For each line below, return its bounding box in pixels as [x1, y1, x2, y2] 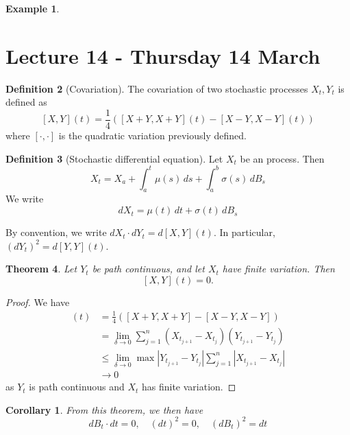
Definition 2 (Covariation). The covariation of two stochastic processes [5, 81, 308, 95]
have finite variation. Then [222, 261, 335, 276]
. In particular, [213, 225, 275, 239]
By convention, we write [5, 225, 107, 239]
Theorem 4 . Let [5, 261, 77, 276]
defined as [5, 95, 47, 109]
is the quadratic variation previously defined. [58, 128, 247, 142]
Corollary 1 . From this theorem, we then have [5, 402, 203, 416]
